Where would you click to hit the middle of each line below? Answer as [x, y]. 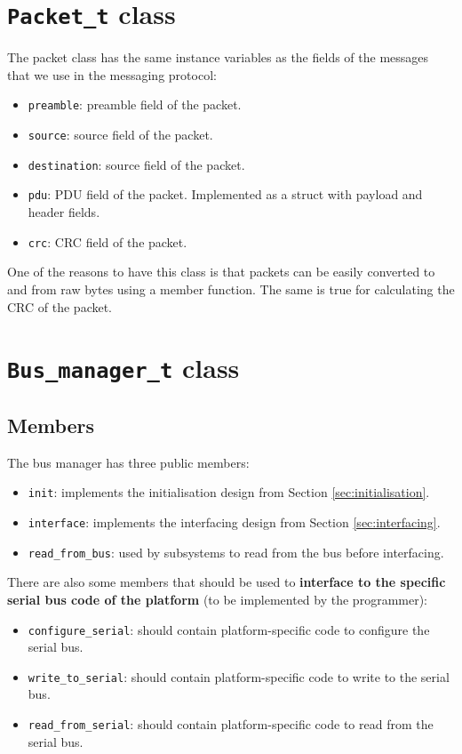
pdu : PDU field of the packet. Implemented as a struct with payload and [225, 194]
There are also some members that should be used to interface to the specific [227, 582]
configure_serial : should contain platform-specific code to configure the [229, 629]
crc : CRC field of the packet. [108, 241]
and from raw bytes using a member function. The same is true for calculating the [231, 289]
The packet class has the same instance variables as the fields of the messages [218, 57]
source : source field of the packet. [120, 135]
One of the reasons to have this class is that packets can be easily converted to [221, 272]
